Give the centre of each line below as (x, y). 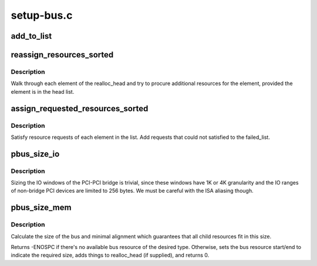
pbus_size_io (35, 154)
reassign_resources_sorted (62, 55)
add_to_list (31, 36)
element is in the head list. (43, 91)
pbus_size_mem (41, 208)
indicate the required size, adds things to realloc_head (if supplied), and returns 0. (110, 255)
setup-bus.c (42, 15)
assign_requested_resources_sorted (80, 108)
